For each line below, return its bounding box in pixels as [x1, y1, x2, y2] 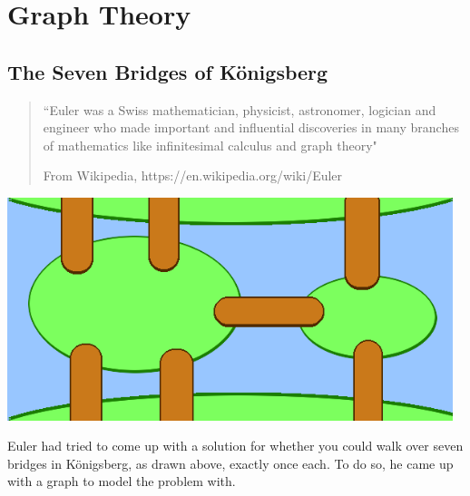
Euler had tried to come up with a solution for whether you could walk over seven [7, 436, 464, 455]
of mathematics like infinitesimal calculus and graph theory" [43, 135, 377, 154]
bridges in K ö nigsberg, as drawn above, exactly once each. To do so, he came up [7, 453, 454, 472]
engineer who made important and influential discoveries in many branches [43, 118, 459, 137]
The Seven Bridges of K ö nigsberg [7, 57, 328, 85]
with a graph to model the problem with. [7, 472, 236, 491]
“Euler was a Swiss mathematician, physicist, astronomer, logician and [43, 100, 436, 119]
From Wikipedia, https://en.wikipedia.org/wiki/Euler [43, 166, 343, 185]
